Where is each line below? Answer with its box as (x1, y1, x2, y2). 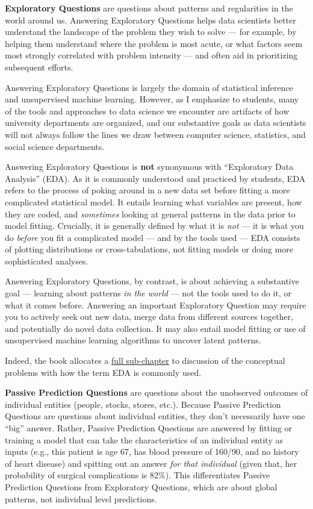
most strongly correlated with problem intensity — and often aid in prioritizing (5, 49, 298, 61)
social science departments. (5, 140, 105, 152)
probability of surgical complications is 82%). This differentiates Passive (5, 469, 270, 481)
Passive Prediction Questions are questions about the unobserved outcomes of (5, 386, 308, 399)
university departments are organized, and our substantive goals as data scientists (5, 116, 306, 129)
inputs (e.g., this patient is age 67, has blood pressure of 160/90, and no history (5, 445, 299, 458)
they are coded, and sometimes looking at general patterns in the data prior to (5, 207, 296, 220)
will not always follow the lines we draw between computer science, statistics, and (5, 128, 306, 140)
